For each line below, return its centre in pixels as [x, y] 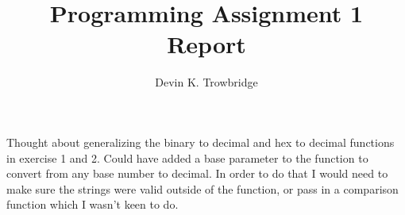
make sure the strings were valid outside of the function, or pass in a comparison [202, 188]
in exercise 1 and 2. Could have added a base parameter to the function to [187, 157]
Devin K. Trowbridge [206, 82]
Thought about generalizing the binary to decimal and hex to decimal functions [201, 142]
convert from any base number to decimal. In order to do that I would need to [197, 173]
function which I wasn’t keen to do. [93, 204]
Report [206, 44]
